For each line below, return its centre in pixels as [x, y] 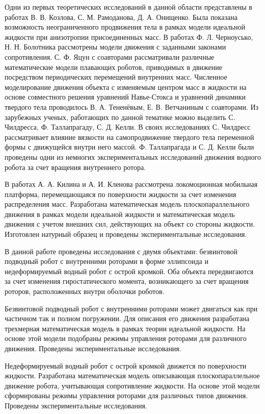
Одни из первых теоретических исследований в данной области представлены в [128, 7]
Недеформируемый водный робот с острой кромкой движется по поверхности [126, 365]
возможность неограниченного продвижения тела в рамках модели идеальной [125, 27]
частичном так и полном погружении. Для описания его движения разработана [127, 318]
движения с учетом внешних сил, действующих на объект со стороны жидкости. [130, 224]
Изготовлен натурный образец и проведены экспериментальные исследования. [126, 234]
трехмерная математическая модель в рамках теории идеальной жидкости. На [125, 328]
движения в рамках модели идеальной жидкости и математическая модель [120, 214]
